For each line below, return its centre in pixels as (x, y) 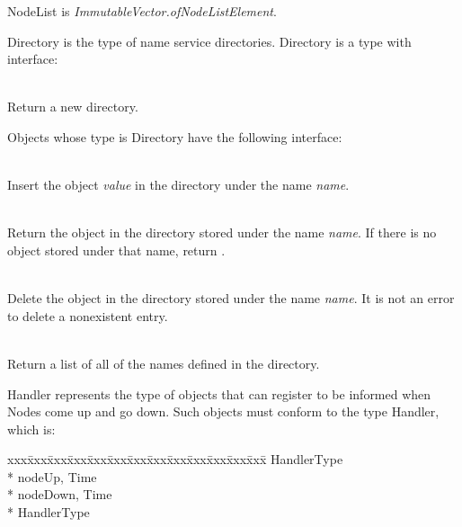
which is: (31, 429)
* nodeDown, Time (60, 494)
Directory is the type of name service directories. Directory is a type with (209, 41)
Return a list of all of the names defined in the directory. (164, 363)
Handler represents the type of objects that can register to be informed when (219, 393)
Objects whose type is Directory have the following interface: (175, 136)
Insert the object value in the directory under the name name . (178, 185)
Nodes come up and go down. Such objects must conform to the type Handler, (223, 411)
